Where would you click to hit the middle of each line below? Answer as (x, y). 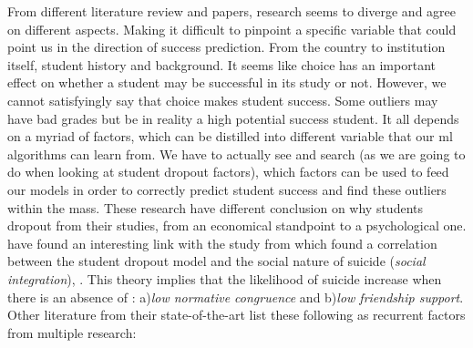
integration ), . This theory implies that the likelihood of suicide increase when (225, 278)
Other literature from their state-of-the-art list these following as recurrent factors (236, 315)
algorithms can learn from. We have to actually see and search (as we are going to (236, 154)
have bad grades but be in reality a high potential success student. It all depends (233, 118)
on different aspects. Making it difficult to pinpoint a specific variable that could (232, 29)
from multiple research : (72, 332)
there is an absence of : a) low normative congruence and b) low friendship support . (236, 297)
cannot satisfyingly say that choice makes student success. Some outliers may (223, 100)
